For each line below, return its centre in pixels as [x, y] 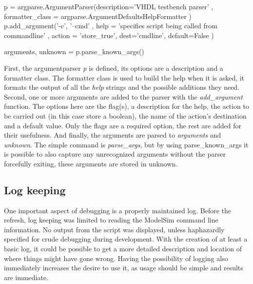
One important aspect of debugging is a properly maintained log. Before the [118, 210]
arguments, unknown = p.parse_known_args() [74, 51]
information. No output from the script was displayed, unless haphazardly [114, 229]
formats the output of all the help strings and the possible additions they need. [122, 87]
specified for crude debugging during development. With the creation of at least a [126, 239]
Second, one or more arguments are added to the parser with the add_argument [123, 96]
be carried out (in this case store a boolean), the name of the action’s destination [125, 115]
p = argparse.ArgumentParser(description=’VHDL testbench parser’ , [109, 6]
